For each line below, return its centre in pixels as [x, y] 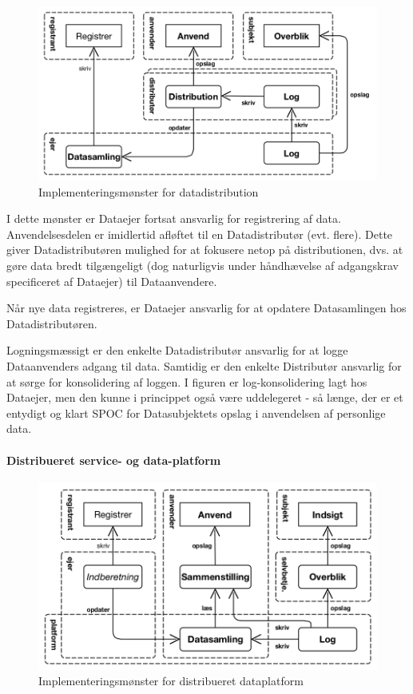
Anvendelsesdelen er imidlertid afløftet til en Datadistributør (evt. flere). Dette [200, 234]
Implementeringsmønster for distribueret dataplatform [171, 681]
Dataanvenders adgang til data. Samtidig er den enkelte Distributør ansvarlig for [204, 365]
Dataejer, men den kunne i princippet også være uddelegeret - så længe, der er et [205, 397]
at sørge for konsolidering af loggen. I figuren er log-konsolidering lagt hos [187, 381]
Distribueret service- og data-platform [114, 460]
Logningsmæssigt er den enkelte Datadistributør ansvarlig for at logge [177, 350]
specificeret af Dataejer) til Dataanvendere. [112, 281]
